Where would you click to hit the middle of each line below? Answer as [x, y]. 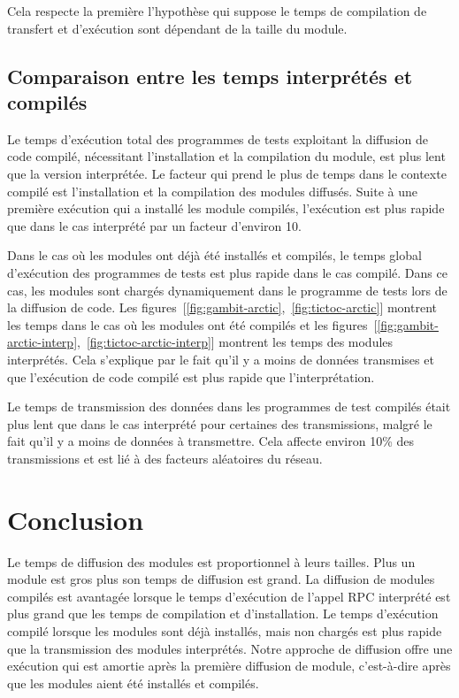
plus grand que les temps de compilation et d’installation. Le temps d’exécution [223, 614]
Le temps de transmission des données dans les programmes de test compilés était [229, 407]
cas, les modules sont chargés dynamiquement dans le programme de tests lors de [227, 290]
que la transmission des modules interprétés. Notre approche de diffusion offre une [230, 648]
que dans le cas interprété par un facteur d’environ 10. [154, 225]
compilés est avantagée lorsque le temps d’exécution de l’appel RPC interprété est [229, 596]
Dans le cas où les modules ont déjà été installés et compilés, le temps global [214, 255]
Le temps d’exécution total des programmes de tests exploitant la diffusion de [218, 138]
